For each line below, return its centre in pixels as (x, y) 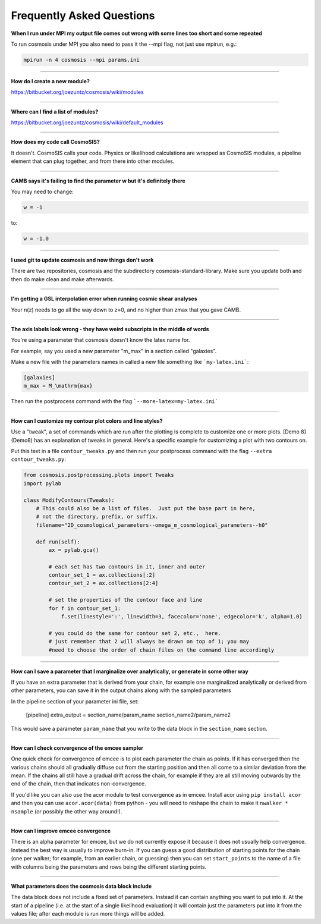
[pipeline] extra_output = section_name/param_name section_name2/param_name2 (128, 715)
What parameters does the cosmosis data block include (81, 886)
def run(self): (58, 542)
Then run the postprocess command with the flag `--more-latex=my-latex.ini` (114, 401)
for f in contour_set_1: (85, 608)
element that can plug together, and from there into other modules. (93, 161)
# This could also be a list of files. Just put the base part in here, (146, 508)
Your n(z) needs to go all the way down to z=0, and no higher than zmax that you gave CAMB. (126, 310)
